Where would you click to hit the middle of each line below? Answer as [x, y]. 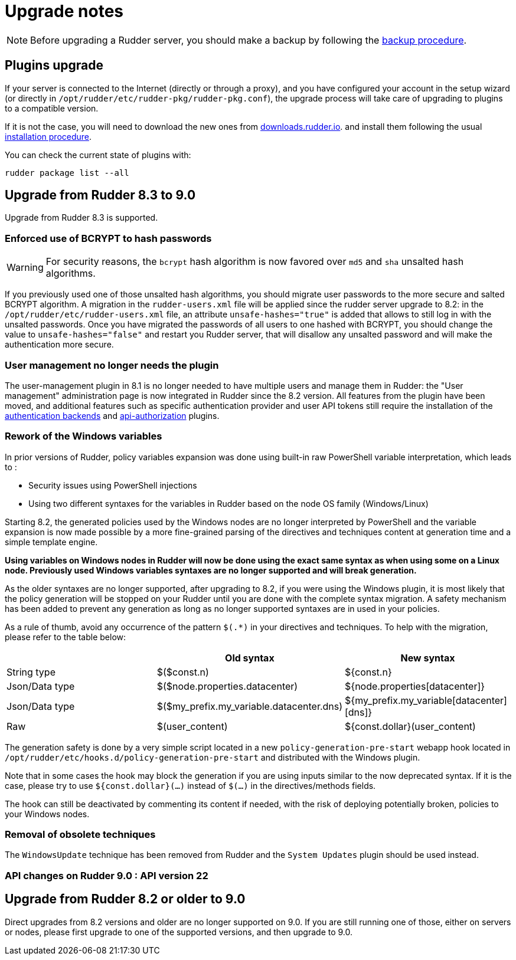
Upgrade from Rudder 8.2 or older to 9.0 [125, 899]
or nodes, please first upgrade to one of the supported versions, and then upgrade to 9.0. [179, 932]
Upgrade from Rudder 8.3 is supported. [81, 218]
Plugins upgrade [54, 65]
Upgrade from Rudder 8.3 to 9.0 [100, 195]
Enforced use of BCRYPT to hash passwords [108, 238]
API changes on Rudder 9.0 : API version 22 [107, 875]
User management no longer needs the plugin [112, 365]
